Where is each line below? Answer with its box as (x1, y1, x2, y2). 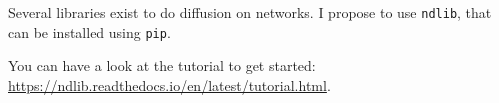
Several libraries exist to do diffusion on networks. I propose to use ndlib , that (8, 2, 492, 22)
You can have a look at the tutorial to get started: (8, 55, 316, 76)
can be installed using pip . (8, 21, 171, 42)
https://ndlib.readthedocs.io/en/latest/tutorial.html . (8, 74, 331, 95)
